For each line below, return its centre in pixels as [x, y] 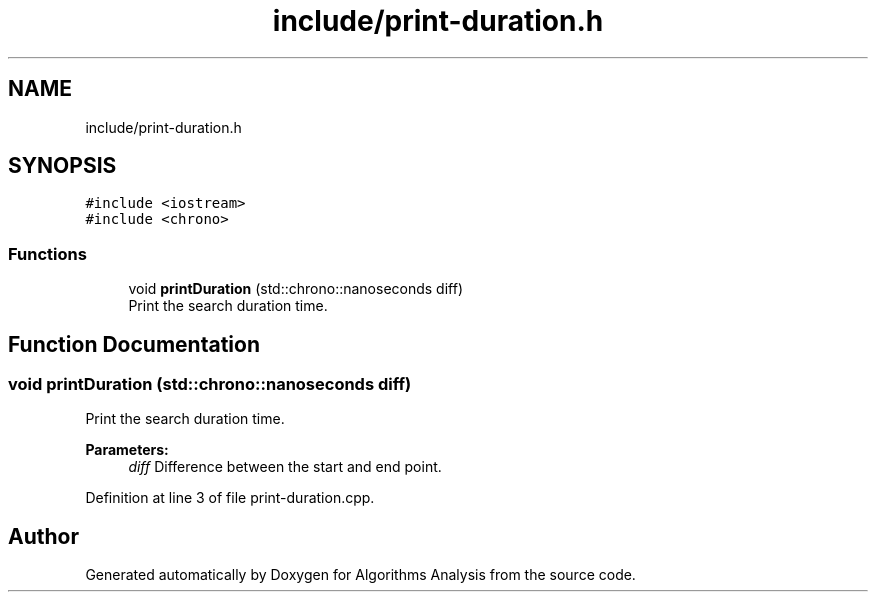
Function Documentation [134, 344]
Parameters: [127, 450]
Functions [47, 253]
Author [43, 536]
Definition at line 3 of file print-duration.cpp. [230, 498]
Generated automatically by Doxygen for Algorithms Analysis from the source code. [360, 575]
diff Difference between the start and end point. [285, 467]
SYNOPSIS [62, 166]
